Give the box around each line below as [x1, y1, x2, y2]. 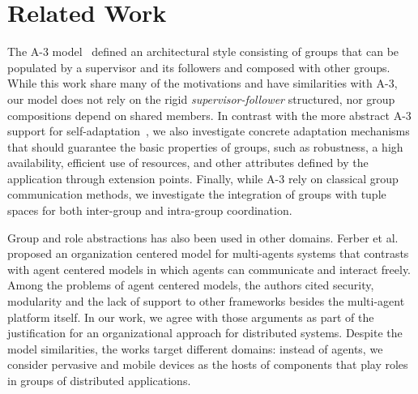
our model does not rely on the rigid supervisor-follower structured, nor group [7, 90, 395, 107]
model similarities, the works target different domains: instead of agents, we [7, 340, 383, 357]
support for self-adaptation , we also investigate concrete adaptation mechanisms [7, 122, 410, 139]
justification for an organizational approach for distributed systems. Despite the [7, 324, 403, 341]
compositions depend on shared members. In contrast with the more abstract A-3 [7, 106, 412, 123]
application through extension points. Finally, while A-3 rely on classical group [7, 169, 399, 186]
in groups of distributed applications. [7, 372, 191, 388]
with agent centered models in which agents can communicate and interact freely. [7, 260, 412, 277]
